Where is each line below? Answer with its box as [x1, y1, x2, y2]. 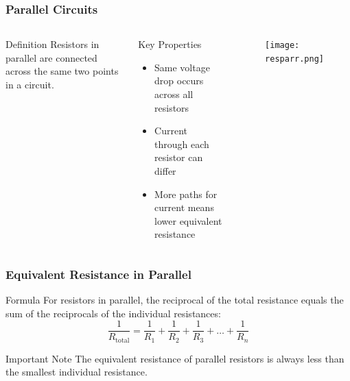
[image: [265, 40, 300, 51]
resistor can [154, 150, 203, 164]
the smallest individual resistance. [5, 365, 148, 379]
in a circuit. [5, 77, 54, 91]
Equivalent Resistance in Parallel [5, 265, 191, 282]
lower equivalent [154, 213, 222, 228]
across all [154, 87, 194, 101]
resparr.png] [265, 53, 324, 64]
